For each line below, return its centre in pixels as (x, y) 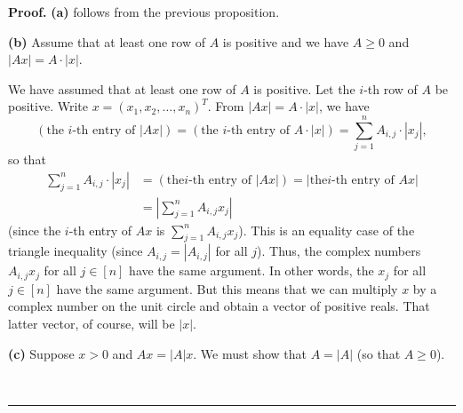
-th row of (391, 88)
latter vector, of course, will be (92, 323)
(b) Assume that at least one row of (107, 41)
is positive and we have (286, 41)
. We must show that (250, 353)
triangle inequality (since (76, 251)
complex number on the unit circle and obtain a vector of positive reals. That (219, 306)
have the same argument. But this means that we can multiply (227, 288)
